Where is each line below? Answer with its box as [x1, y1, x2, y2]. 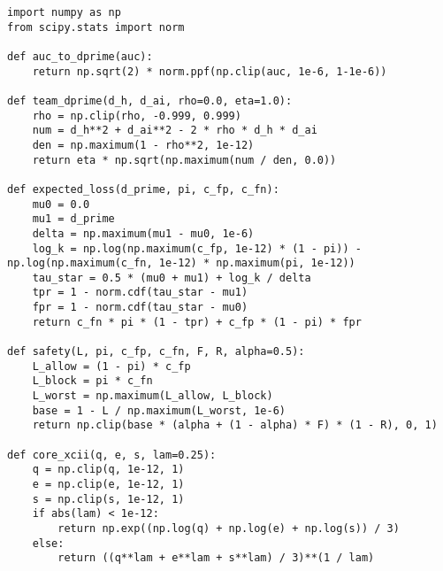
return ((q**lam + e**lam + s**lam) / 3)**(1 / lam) [57, 552, 375, 565]
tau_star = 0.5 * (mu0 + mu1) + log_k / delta [32, 271, 311, 284]
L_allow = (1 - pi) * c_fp [32, 359, 191, 373]
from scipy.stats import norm [7, 20, 185, 34]
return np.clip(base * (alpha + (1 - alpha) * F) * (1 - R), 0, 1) [32, 419, 438, 432]
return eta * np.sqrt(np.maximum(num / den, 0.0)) [32, 153, 337, 166]
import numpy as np [7, 6, 121, 19]
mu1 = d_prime [32, 212, 115, 226]
